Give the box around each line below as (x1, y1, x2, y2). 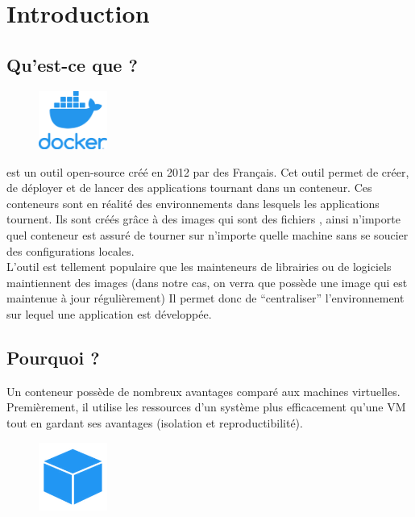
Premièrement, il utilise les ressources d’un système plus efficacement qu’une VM (6, 398, 406, 415)
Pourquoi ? (6, 345, 100, 370)
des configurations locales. (6, 242, 135, 259)
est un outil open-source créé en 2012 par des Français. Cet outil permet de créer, (6, 163, 409, 180)
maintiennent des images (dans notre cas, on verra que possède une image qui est (6, 273, 408, 290)
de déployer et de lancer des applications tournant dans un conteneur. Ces (6, 179, 372, 196)
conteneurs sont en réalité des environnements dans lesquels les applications (6, 194, 380, 211)
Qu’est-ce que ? (6, 52, 138, 77)
